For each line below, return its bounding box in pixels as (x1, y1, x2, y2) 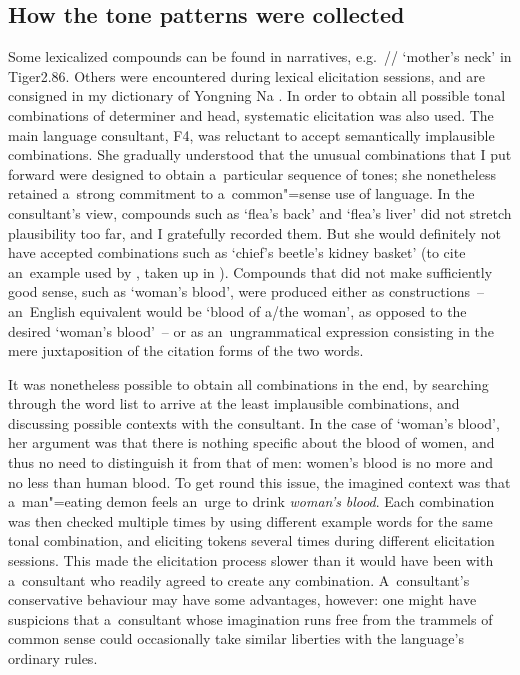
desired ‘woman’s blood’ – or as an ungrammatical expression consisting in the (8, 320, 495, 341)
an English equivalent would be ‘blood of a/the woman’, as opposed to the (8, 300, 467, 321)
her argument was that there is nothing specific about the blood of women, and (8, 432, 495, 453)
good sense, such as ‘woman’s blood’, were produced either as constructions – (8, 281, 484, 302)
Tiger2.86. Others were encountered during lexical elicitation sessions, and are (8, 65, 485, 86)
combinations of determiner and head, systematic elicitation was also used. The (8, 104, 494, 125)
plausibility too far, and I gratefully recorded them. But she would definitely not (8, 222, 501, 243)
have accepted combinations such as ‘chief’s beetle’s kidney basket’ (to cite (8, 242, 466, 263)
